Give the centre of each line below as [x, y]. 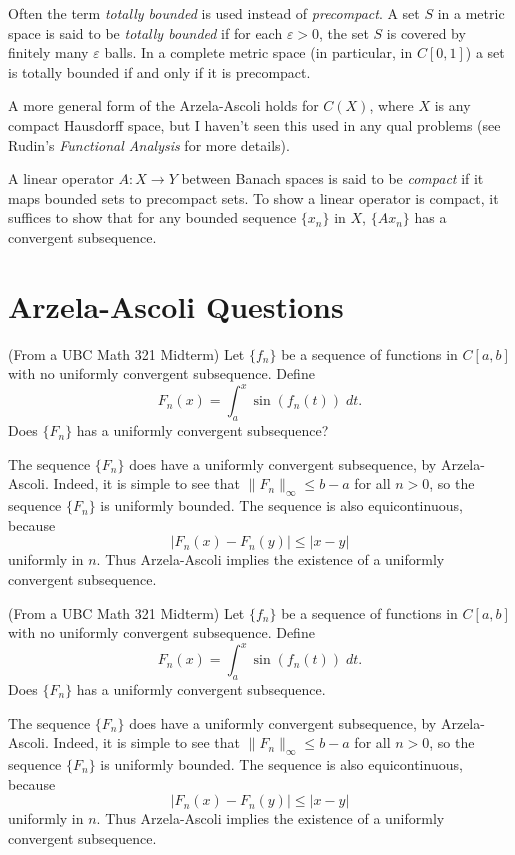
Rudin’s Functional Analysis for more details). [149, 144]
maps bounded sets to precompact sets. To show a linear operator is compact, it [253, 197]
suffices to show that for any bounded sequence [152, 217]
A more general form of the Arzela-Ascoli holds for [163, 105]
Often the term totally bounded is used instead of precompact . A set [214, 13]
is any [452, 105]
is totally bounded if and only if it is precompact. [159, 71]
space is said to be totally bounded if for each [145, 32]
